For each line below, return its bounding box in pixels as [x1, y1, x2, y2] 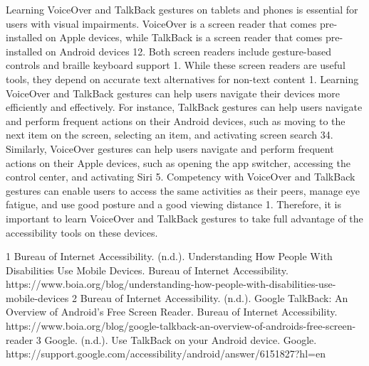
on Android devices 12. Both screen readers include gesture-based [46, 43, 332, 58]
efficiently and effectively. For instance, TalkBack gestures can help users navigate [6, 99, 363, 114]
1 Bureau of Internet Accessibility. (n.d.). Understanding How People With [6, 249, 333, 264]
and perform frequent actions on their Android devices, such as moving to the [6, 113, 345, 128]
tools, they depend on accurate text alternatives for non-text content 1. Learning [6, 71, 359, 86]
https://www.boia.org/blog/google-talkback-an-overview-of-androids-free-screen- [6, 318, 356, 333]
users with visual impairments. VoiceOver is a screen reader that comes [6, 16, 317, 31]
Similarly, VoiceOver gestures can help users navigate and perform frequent [6, 141, 334, 156]
